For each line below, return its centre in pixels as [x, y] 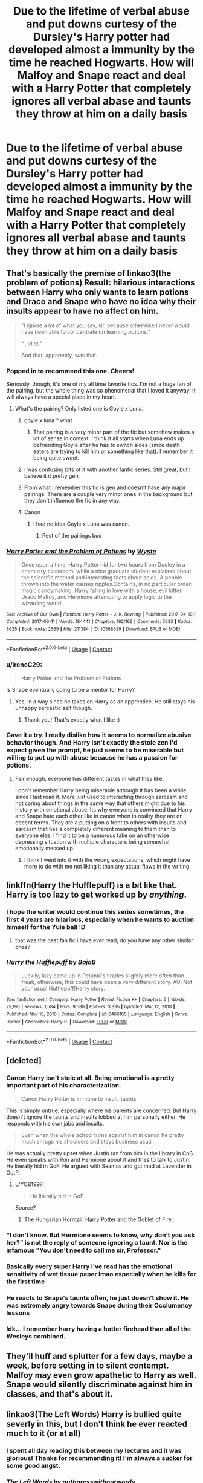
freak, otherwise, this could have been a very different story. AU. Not [107, 982]
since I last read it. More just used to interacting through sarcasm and [101, 797]
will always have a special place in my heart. [61, 397]
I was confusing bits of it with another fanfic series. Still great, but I [107, 469]
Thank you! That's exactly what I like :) [72, 719]
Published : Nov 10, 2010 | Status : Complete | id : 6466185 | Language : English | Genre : [98, 1014]
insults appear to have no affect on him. [82, 311]
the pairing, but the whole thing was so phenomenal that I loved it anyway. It [101, 391]
